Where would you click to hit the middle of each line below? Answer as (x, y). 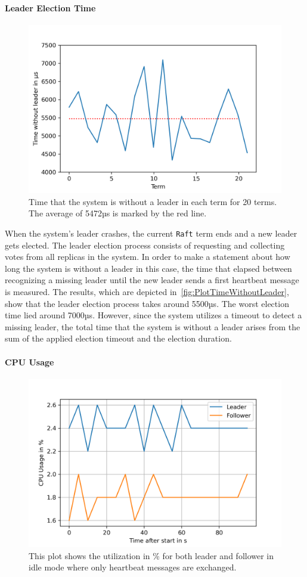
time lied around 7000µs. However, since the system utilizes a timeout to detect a (153, 315)
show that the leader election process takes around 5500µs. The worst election (147, 303)
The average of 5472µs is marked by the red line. (118, 213)
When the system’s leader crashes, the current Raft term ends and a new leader (151, 233)
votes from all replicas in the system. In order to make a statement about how (148, 257)
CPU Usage (30, 362)
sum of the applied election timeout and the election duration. (118, 338)
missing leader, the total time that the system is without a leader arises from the (153, 326)
